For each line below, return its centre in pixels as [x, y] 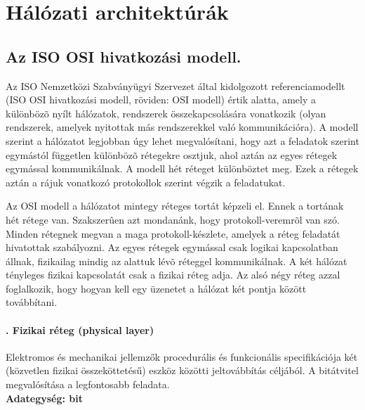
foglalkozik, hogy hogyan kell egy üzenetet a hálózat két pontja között [156, 288]
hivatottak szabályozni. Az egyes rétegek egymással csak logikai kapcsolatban [172, 247]
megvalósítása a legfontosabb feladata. [88, 384]
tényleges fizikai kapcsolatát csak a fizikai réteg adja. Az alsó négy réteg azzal [173, 275]
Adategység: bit [44, 398]
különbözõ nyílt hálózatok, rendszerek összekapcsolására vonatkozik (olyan [166, 113]
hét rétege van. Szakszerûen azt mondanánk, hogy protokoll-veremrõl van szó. [173, 219]
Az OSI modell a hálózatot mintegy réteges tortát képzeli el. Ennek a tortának [175, 206]
